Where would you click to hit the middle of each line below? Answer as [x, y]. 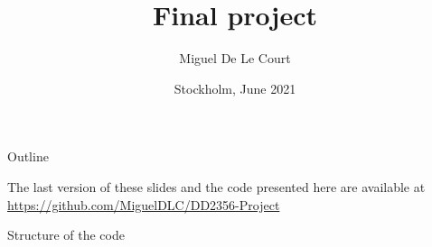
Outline [28, 156]
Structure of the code [66, 235]
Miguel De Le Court [235, 58]
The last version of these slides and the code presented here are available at [216, 186]
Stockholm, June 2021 [235, 88]
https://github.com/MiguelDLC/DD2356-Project [144, 204]
